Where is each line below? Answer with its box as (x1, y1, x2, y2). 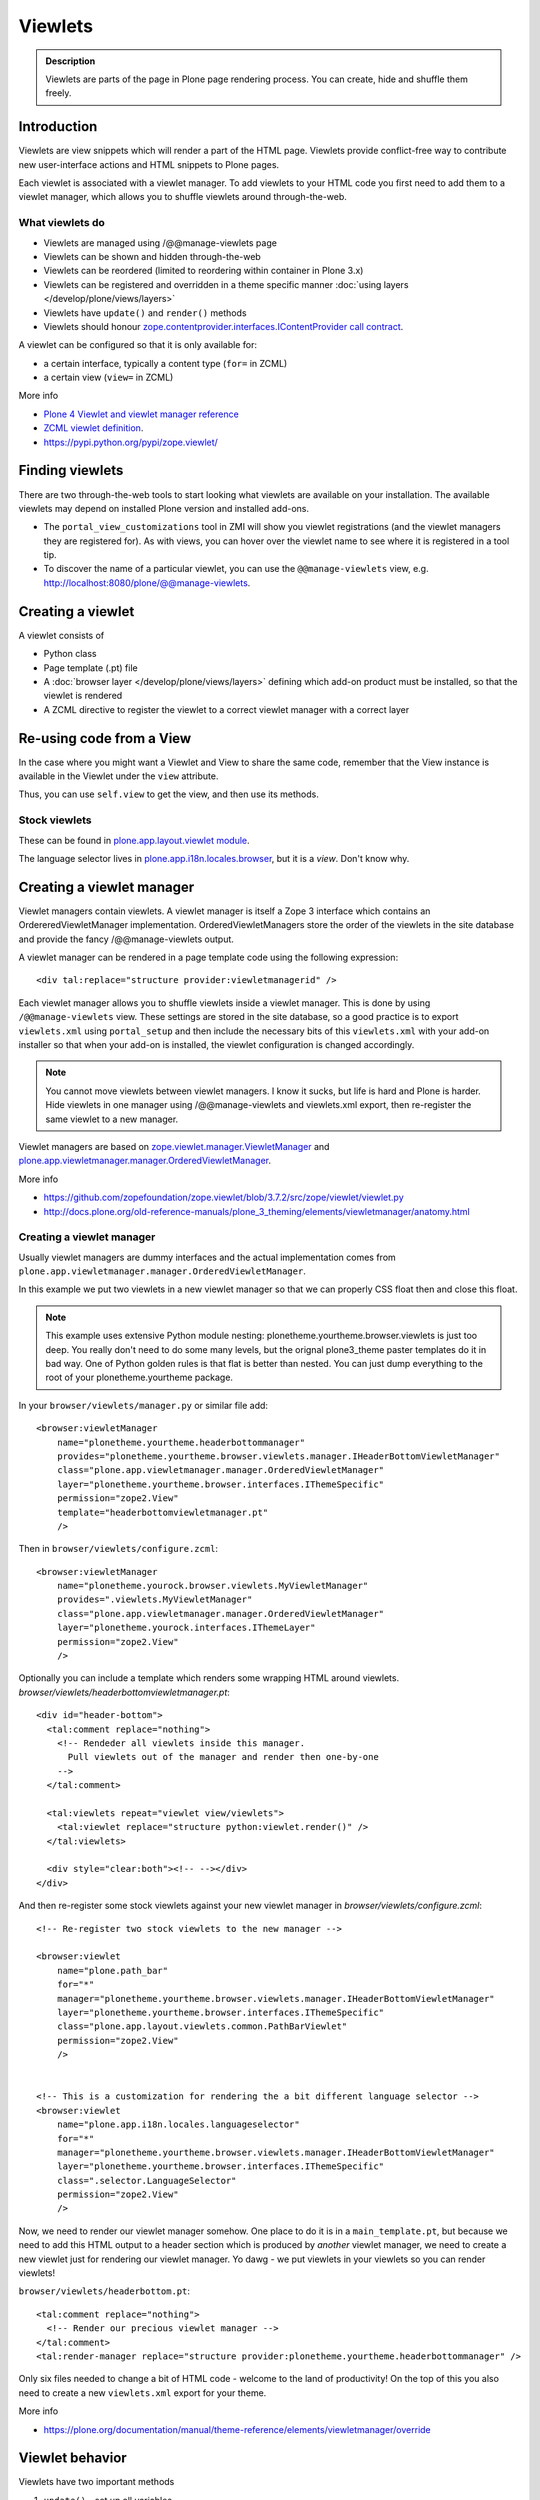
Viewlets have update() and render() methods (43, 306, 247, 319)
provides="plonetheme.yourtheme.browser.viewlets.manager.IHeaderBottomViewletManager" (56, 1450, 500, 1462)
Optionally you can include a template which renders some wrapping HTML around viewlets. (18, 1672, 400, 1684)
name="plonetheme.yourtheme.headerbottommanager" (56, 1436, 305, 1448)
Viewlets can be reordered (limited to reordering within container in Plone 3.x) (43, 265, 364, 277)
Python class (43, 648, 97, 660)
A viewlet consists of (18, 629, 105, 641)
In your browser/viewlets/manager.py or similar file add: (18, 1399, 269, 1411)
